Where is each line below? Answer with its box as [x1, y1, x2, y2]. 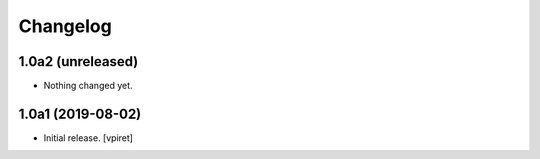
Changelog [18, 15, 112, 37]
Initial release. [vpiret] [43, 131, 134, 144]
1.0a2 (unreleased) [18, 53, 139, 70]
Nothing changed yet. [43, 80, 134, 92]
